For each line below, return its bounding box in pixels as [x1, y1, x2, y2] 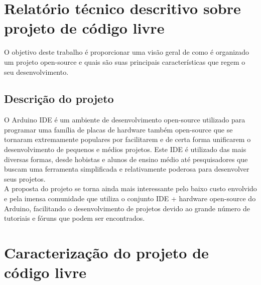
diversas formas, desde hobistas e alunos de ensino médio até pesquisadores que [4, 154, 248, 164]
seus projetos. [4, 173, 46, 184]
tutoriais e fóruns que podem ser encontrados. [4, 213, 145, 223]
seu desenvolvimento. [4, 66, 69, 77]
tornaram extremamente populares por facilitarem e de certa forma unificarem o [4, 134, 251, 145]
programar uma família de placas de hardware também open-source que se [4, 124, 233, 134]
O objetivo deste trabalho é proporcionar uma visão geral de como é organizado [4, 47, 249, 57]
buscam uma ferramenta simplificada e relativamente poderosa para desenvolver [4, 164, 249, 174]
